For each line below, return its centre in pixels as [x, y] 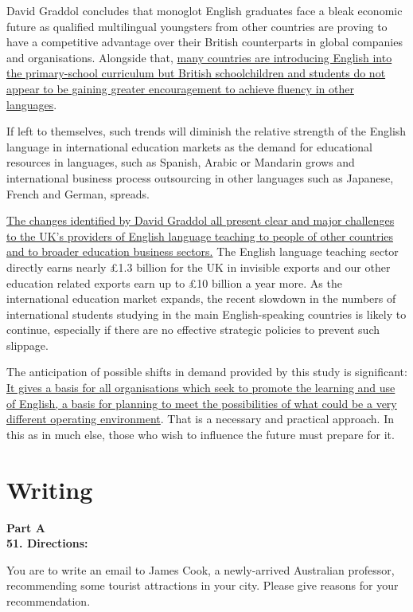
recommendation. [49, 600]
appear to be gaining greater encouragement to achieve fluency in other [180, 88]
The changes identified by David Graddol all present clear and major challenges [201, 220]
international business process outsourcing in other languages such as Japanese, [200, 177]
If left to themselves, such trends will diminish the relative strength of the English [206, 131]
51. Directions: [47, 543]
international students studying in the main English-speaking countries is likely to [206, 314]
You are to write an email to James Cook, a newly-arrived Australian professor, [201, 569]
